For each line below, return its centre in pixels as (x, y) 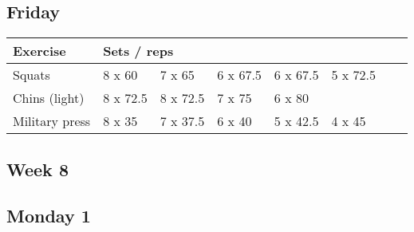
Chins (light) (49, 98)
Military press (52, 121)
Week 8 (37, 169)
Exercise (39, 51)
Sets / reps (138, 51)
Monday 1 (49, 216)
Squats (32, 75)
